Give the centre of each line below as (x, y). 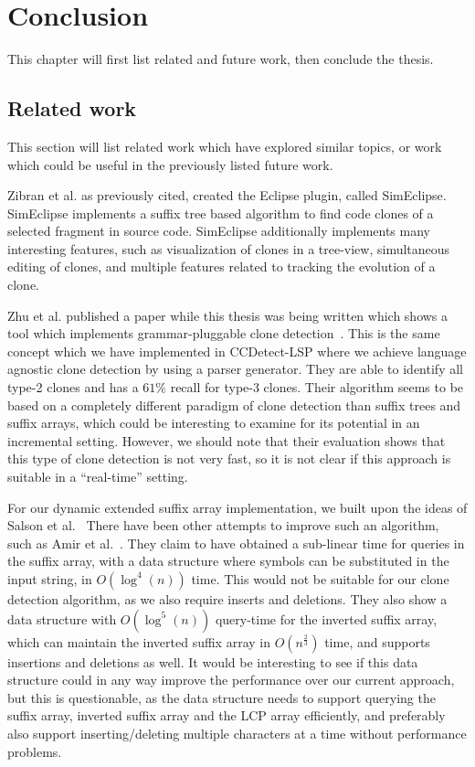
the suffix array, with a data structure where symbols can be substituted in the (228, 561)
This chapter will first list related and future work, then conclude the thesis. (221, 59)
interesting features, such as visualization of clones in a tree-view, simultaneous (229, 248)
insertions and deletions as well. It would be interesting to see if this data (213, 661)
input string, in (50, 578)
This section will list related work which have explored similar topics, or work (225, 146)
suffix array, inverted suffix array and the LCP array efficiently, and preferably (227, 715)
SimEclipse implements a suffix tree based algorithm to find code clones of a (221, 213)
